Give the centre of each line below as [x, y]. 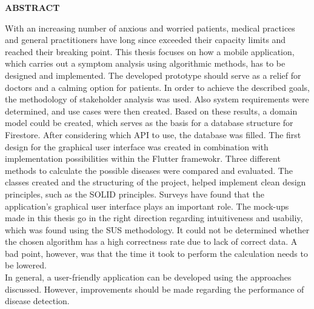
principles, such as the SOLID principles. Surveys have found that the [135, 194]
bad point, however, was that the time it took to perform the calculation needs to [156, 253]
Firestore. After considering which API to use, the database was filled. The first [153, 134]
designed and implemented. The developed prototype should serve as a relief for [153, 75]
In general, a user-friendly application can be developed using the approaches [148, 277]
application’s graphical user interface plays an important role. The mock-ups [147, 206]
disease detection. [37, 301]
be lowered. [26, 265]
